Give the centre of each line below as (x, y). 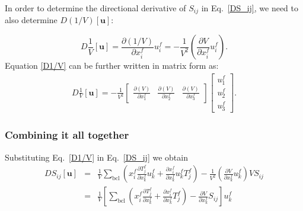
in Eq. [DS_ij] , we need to (250, 8)
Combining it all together (67, 135)
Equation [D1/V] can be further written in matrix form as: (112, 65)
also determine (31, 20)
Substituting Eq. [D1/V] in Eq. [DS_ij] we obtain (96, 157)
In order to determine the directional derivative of (95, 8)
